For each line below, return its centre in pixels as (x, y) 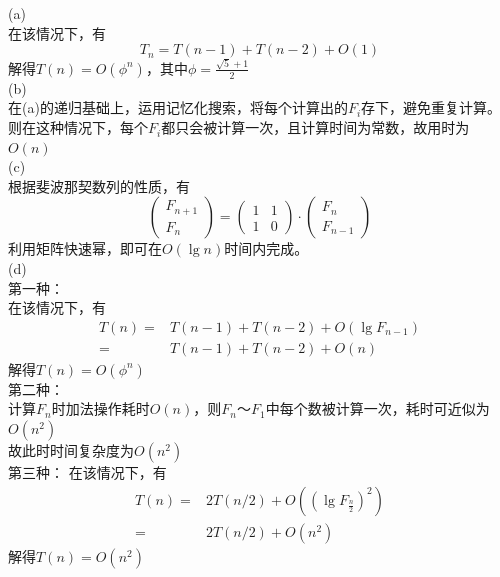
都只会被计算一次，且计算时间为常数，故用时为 (315, 127)
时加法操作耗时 (100, 408)
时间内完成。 (266, 248)
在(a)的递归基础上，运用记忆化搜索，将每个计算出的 (178, 107)
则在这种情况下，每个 (78, 127)
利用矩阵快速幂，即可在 (85, 248)
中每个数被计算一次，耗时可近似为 (377, 408)
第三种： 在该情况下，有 (87, 472)
